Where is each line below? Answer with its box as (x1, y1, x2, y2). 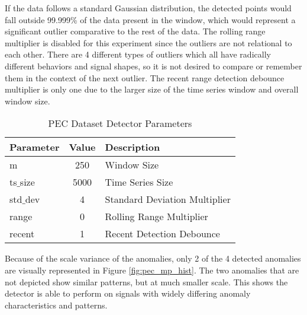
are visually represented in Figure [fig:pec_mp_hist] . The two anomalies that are (5, 263, 299, 276)
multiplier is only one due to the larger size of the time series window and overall (5, 83, 299, 96)
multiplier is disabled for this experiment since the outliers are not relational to (5, 36, 292, 49)
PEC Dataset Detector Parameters (48, 116, 192, 131)
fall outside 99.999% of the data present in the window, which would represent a (5, 13, 296, 26)
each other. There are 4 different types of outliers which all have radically (5, 48, 271, 61)
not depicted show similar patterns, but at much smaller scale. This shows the (5, 275, 288, 288)
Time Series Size (105, 175, 173, 189)
